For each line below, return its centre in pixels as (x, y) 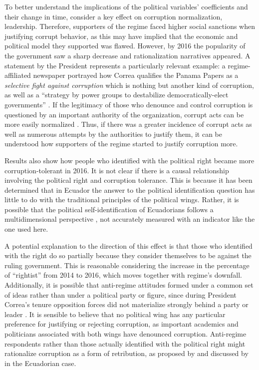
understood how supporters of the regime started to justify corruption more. (121, 144)
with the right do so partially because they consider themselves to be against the (128, 255)
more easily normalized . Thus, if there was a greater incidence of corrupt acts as (128, 124)
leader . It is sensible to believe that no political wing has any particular (115, 314)
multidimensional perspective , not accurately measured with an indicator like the (130, 219)
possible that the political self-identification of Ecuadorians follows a (109, 209)
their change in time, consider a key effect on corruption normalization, (114, 16)
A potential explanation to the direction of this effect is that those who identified (129, 245)
